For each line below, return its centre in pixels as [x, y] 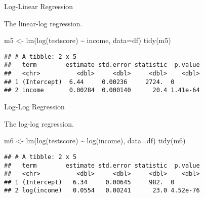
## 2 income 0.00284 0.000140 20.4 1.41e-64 [102, 90]
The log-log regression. [39, 123]
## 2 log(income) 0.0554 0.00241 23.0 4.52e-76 [102, 191]
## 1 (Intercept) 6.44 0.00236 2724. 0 [89, 82]
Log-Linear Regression [39, 6]
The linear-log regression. [43, 23]
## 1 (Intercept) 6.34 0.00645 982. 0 [89, 182]
